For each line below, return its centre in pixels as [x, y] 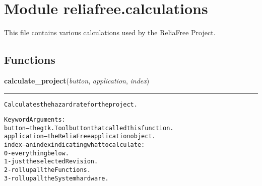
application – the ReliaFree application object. [80, 136]
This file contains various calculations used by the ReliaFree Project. [110, 32]
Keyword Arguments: [35, 120]
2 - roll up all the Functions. [47, 170]
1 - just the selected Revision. [51, 162]
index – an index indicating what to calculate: [75, 145]
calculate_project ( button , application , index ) [77, 80]
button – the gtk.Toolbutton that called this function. [89, 128]
